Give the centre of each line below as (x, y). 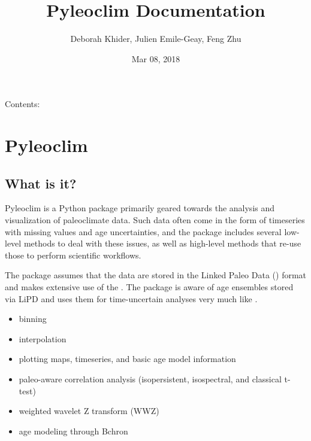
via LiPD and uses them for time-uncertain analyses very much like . (131, 298)
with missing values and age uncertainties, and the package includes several (143, 231)
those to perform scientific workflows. (73, 255)
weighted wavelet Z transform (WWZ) (89, 411)
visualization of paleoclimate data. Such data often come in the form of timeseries (155, 220)
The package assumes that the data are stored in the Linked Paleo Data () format (156, 275)
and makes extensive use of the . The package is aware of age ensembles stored (149, 287)
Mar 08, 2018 (156, 58)
